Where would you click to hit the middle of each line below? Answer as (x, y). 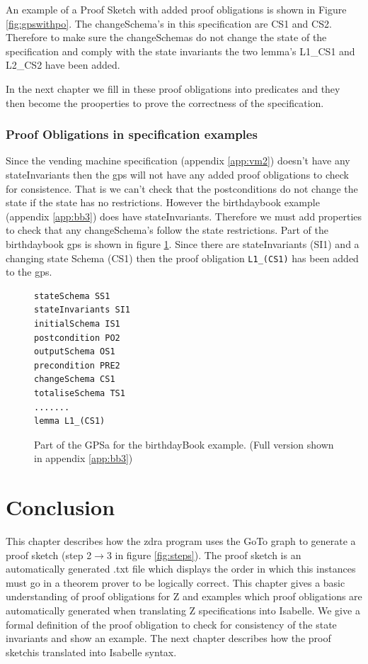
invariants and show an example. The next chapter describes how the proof (168, 638)
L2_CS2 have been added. (63, 65)
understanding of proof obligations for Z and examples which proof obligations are (184, 596)
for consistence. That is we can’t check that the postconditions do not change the (182, 188)
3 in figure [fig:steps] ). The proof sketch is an (204, 555)
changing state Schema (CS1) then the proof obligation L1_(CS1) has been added (182, 258)
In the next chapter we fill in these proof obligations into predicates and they (173, 88)
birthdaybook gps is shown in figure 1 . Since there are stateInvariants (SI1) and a (183, 243)
